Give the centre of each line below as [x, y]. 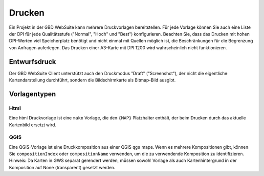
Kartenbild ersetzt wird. [33, 125]
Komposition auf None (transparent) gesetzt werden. [62, 167]
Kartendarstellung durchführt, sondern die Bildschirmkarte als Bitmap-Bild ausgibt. [92, 80]
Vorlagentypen [33, 94]
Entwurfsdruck [33, 62]
